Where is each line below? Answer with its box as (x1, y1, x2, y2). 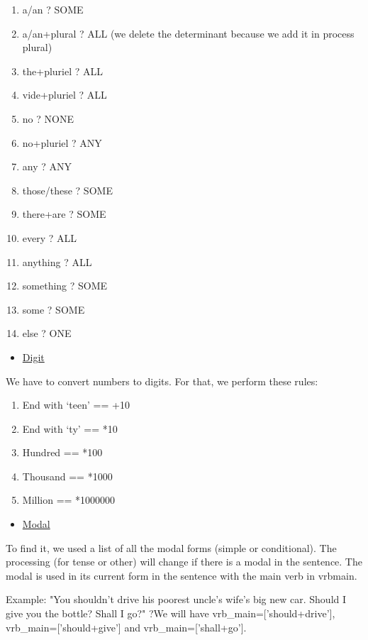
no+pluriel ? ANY (22, 135, 102, 150)
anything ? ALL (22, 254, 92, 269)
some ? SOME (22, 302, 85, 316)
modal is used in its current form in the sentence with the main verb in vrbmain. (6, 568, 357, 583)
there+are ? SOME (22, 206, 106, 221)
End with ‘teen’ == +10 (22, 397, 130, 412)
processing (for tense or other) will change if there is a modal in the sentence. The (6, 554, 362, 569)
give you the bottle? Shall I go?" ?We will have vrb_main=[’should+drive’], (6, 606, 335, 621)
